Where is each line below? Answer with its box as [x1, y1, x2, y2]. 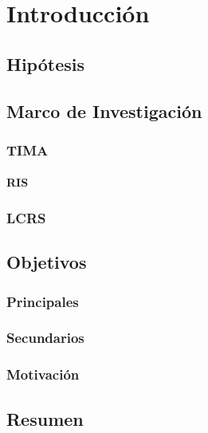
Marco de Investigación [6, 98, 202, 123]
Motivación [6, 364, 80, 384]
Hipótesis [6, 51, 84, 76]
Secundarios [6, 328, 84, 348]
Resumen [6, 406, 84, 431]
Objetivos [6, 250, 87, 274]
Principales [6, 291, 79, 311]
